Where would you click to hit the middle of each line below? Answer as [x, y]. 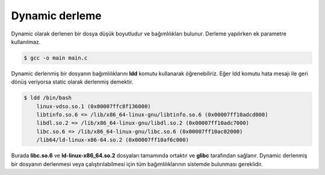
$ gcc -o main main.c [56, 58]
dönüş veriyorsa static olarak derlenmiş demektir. [72, 82]
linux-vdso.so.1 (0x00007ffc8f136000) [94, 106]
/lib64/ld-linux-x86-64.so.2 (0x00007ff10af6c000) [113, 140]
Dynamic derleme [56, 16]
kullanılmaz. [26, 41]
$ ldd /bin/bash [48, 98]
